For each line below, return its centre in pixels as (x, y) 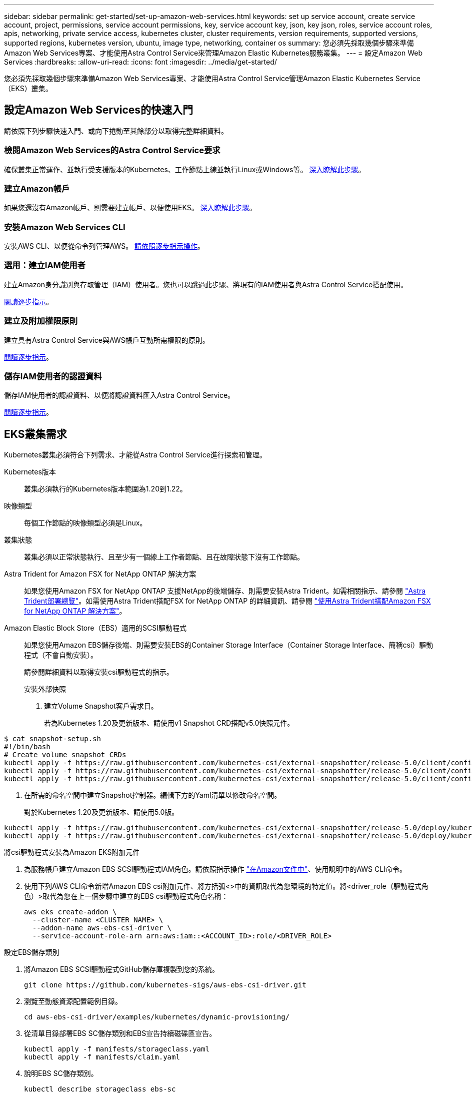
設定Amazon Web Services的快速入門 (99, 110)
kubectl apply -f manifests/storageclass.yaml (117, 1049)
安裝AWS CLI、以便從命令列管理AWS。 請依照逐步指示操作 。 (104, 246)
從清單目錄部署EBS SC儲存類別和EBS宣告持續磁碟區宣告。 (120, 1033)
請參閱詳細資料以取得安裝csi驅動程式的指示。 (99, 672)
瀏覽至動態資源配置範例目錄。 (73, 1001)
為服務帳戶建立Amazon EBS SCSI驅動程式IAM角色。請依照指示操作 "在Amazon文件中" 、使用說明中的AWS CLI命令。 (215, 869)
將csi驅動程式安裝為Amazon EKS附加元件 (72, 852)
